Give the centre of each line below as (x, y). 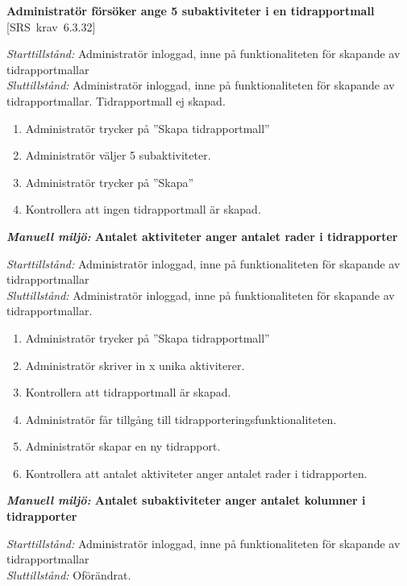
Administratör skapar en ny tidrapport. (123, 446)
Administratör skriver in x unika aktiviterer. (135, 365)
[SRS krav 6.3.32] (51, 26)
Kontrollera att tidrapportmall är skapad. (128, 392)
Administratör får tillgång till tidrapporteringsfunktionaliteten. (181, 419)
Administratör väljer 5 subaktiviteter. (118, 155)
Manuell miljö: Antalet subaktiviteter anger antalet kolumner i (186, 500)
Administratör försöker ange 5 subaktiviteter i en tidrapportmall (191, 10)
